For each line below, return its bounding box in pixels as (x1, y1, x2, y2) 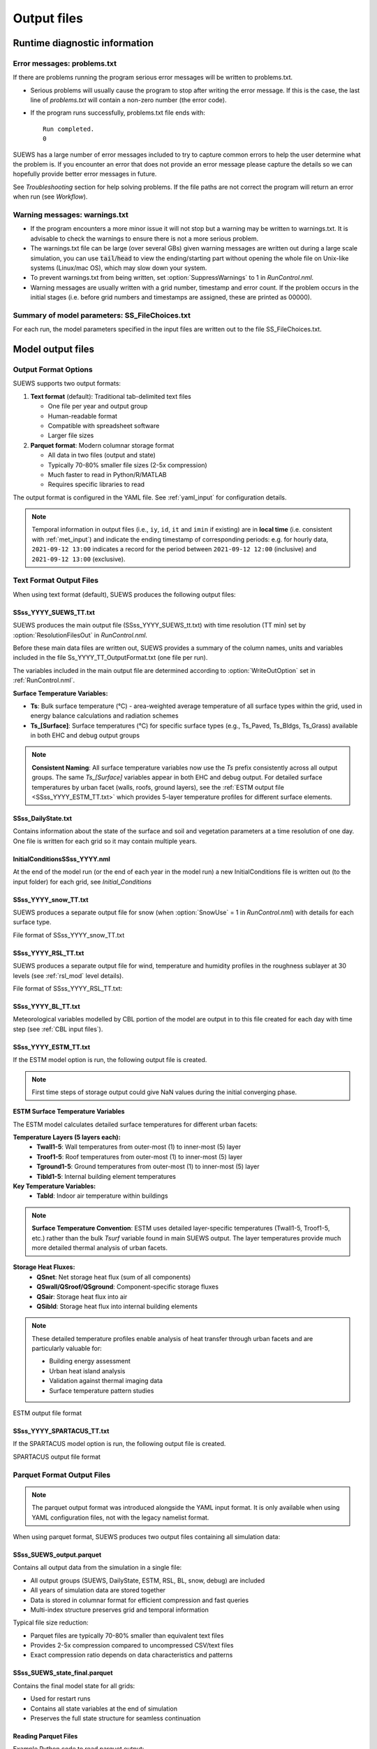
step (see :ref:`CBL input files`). (13, 1025, 103, 1033)
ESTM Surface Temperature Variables (13, 1107, 125, 1116)
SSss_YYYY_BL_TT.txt (13, 1002, 80, 1010)
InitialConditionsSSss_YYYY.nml (13, 854, 111, 863)
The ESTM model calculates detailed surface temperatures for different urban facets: (13, 1120, 258, 1128)
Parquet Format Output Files (13, 1470, 111, 1480)
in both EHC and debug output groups (30, 731, 140, 739)
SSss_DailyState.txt (13, 814, 73, 823)
